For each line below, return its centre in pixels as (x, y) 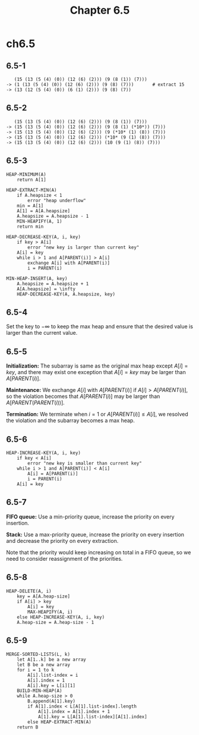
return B (28, 727)
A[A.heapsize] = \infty (46, 289)
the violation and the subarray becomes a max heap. (70, 420)
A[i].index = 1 (46, 680)
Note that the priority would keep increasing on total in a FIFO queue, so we (99, 552)
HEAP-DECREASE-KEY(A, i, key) (44, 237)
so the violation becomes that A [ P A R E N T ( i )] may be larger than (83, 397)
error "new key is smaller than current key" (85, 464)
